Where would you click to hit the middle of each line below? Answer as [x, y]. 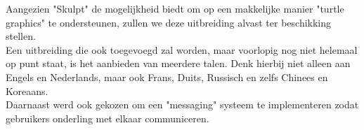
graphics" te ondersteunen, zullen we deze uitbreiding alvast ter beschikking [169, 22]
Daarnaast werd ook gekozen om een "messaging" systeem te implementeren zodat [182, 104]
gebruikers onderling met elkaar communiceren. [108, 118]
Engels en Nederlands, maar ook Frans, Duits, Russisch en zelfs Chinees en [167, 77]
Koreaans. [27, 91]
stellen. [21, 36]
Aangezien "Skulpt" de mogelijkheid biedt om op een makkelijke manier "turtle [175, 8]
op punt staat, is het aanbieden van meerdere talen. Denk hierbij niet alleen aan [178, 63]
